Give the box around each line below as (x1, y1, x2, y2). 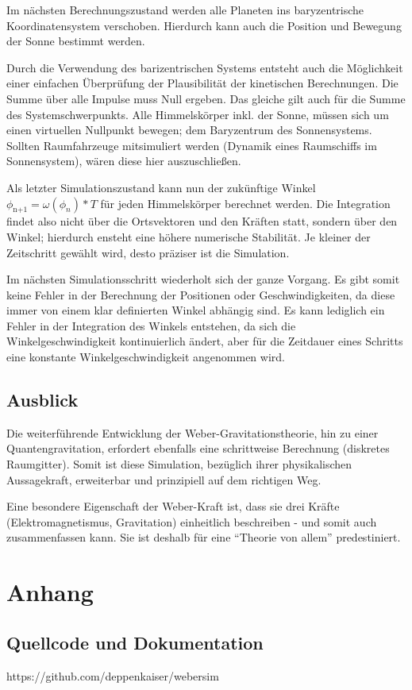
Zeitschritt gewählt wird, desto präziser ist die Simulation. (6, 244, 290, 260)
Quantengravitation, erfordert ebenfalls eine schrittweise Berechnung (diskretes (6, 440, 390, 457)
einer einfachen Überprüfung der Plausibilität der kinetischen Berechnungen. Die (6, 75, 399, 91)
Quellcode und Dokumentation (6, 630, 264, 654)
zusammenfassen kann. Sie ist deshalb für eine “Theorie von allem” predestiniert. (6, 529, 401, 545)
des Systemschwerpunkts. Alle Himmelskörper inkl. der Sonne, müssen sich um (6, 106, 389, 122)
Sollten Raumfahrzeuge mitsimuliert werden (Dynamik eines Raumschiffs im (6, 137, 377, 153)
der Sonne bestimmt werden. (6, 33, 145, 49)
